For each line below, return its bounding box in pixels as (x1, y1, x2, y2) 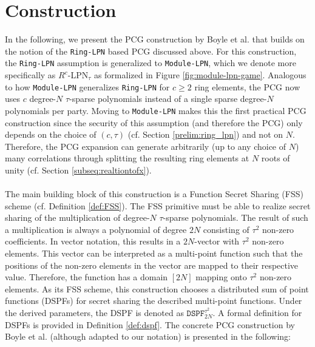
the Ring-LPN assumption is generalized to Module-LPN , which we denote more (5, 56, 296, 69)
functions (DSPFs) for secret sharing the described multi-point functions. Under (5, 294, 302, 307)
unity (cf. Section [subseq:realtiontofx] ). (5, 163, 152, 176)
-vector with (194, 235, 240, 248)
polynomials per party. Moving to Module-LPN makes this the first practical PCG (5, 104, 307, 116)
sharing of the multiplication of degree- (5, 211, 150, 224)
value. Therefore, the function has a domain (5, 271, 168, 283)
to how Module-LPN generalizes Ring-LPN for (5, 80, 170, 93)
